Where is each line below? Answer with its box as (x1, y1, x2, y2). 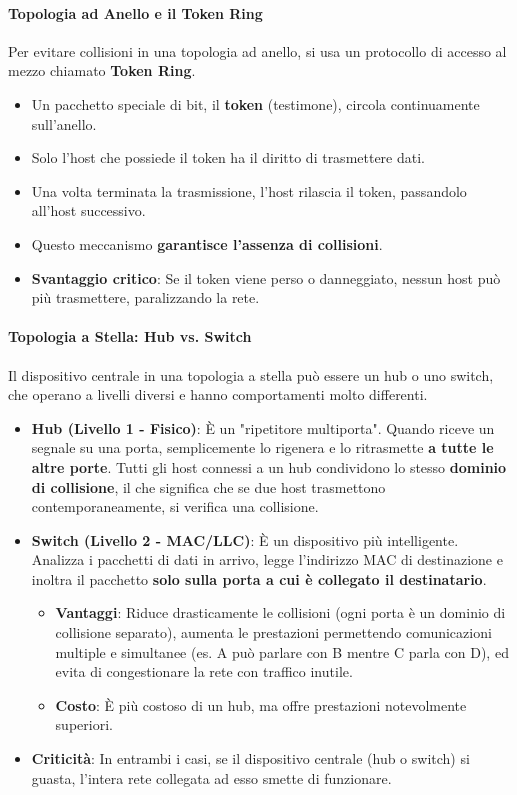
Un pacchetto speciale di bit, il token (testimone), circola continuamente (31, 93, 480, 114)
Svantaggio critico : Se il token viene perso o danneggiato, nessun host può (31, 267, 501, 288)
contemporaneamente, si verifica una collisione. (31, 496, 319, 517)
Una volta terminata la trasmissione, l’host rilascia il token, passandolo (31, 180, 467, 201)
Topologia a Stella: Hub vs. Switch (8, 326, 252, 347)
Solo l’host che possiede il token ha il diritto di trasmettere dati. (31, 147, 425, 168)
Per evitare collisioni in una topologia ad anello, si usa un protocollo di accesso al (8, 40, 507, 61)
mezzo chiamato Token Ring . (8, 60, 196, 81)
